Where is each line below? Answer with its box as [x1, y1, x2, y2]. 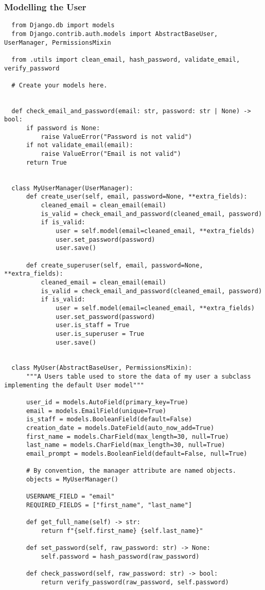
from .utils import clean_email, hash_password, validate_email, [11, 56, 240, 63]
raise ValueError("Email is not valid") [41, 150, 181, 158]
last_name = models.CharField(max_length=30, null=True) [26, 441, 225, 449]
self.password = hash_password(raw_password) [41, 552, 200, 560]
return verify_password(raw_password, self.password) [41, 578, 229, 586]
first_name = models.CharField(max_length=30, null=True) [26, 433, 229, 440]
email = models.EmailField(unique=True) [26, 407, 166, 415]
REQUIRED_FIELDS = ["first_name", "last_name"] [26, 501, 192, 509]
